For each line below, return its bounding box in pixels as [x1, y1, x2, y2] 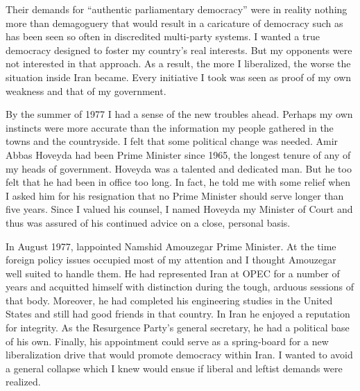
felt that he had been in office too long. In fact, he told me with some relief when [6, 175, 351, 189]
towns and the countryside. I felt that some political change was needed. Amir [6, 134, 338, 148]
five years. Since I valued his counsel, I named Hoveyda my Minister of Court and [6, 202, 353, 216]
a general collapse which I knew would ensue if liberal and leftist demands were [6, 360, 343, 375]
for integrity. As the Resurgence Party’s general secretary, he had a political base [6, 320, 350, 335]
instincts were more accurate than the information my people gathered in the [6, 120, 334, 134]
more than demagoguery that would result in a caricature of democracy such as [6, 15, 343, 30]
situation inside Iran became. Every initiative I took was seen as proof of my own [6, 69, 352, 84]
